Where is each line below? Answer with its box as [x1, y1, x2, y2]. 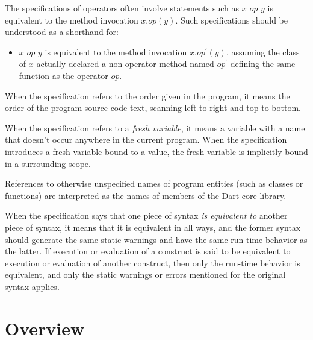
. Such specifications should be [175, 13, 288, 26]
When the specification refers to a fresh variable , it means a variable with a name [5, 121, 305, 134]
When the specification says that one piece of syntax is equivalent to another [5, 209, 288, 222]
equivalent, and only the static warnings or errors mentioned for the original [5, 268, 286, 281]
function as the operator [19, 69, 108, 81]
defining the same [230, 57, 296, 70]
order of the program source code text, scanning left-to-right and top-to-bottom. [5, 101, 301, 114]
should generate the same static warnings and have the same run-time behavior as [5, 233, 308, 245]
